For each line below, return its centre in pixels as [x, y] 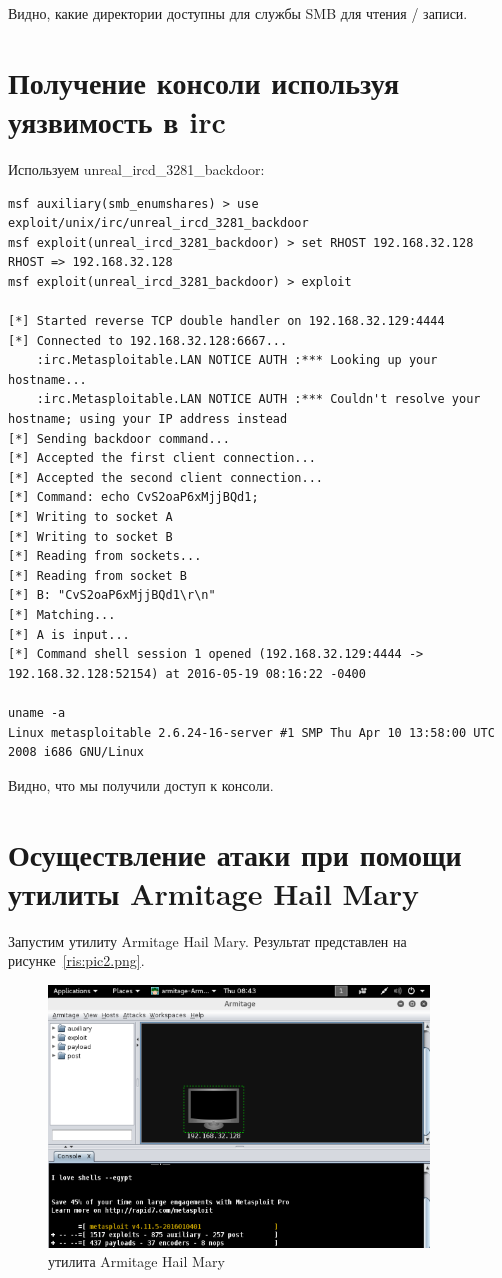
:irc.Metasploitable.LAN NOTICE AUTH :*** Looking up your [237, 360]
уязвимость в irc [117, 120]
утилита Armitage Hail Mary [136, 1261]
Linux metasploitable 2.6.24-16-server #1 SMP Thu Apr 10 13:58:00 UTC [251, 732]
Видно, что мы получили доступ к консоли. [141, 784]
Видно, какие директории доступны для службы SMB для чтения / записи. [238, 13]
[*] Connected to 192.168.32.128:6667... [148, 340]
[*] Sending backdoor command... [119, 438]
